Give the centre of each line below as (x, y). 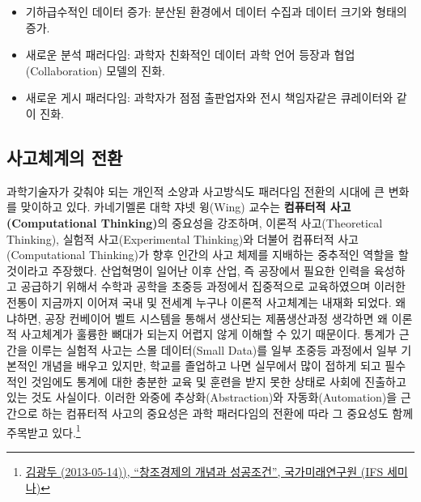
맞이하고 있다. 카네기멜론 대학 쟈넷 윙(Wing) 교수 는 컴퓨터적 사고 (186, 207)
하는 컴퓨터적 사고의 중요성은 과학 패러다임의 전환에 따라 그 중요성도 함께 (228, 413)
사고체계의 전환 (65, 157)
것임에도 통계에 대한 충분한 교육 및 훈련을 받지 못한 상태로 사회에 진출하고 (219, 381)
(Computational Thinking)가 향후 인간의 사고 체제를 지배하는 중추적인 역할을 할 (208, 255)
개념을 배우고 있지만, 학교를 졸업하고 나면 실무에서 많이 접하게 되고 (211, 366)
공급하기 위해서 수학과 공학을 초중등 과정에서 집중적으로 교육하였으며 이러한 (213, 286)
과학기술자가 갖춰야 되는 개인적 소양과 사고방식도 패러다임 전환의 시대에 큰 (196, 191)
